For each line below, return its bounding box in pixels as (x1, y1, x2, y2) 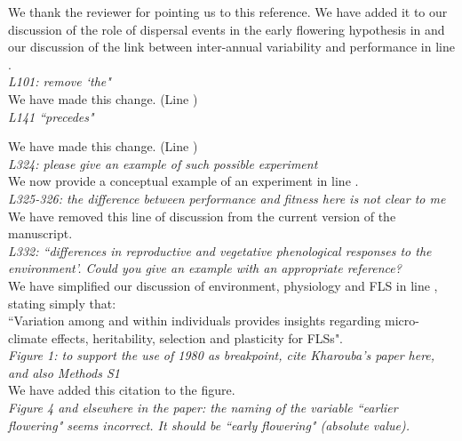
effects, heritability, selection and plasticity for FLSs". (51, 328, 344, 347)
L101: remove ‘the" (8, 72, 111, 91)
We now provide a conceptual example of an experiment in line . (8, 172, 359, 190)
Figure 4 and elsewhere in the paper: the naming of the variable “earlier (8, 398, 398, 417)
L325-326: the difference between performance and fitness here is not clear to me (8, 188, 446, 207)
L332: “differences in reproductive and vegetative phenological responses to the (8, 241, 432, 260)
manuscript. (8, 224, 73, 243)
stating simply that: (8, 293, 116, 312)
